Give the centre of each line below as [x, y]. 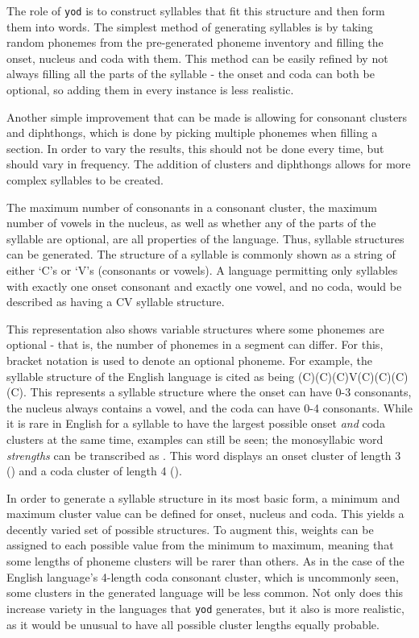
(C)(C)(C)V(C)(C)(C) [353, 376]
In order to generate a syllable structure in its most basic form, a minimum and [203, 497]
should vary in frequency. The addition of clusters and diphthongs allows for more [209, 164]
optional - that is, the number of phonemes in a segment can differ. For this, [195, 344]
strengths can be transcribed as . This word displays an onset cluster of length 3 [204, 455]
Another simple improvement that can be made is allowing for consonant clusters [207, 116]
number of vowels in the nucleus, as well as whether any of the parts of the [191, 223]
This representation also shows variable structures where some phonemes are [195, 328]
